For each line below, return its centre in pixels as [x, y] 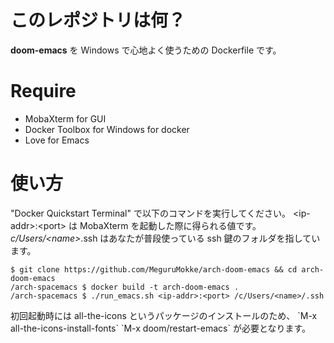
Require [43, 91]
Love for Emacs [57, 140]
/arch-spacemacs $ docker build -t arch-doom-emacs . [125, 287]
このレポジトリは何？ [98, 20]
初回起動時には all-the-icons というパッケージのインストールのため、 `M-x [164, 315]
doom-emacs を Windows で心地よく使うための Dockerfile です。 [146, 50]
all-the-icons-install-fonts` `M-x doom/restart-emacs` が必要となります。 [161, 328]
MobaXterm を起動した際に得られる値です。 [170, 225]
